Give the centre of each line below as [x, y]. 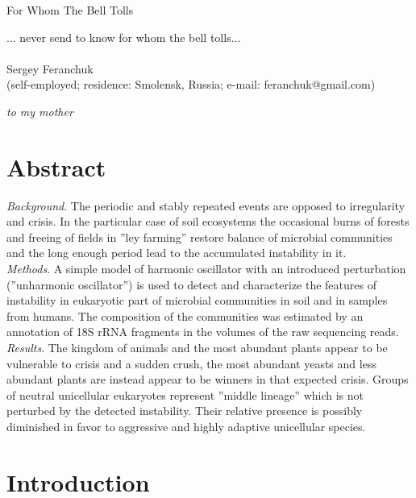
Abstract [56, 166]
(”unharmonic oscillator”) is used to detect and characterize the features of [191, 284]
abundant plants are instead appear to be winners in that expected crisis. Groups [208, 379]
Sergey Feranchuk [50, 68]
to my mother [40, 111]
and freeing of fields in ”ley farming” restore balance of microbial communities [200, 237]
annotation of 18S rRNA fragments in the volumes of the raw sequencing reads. [203, 332]
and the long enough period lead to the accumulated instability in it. [177, 253]
